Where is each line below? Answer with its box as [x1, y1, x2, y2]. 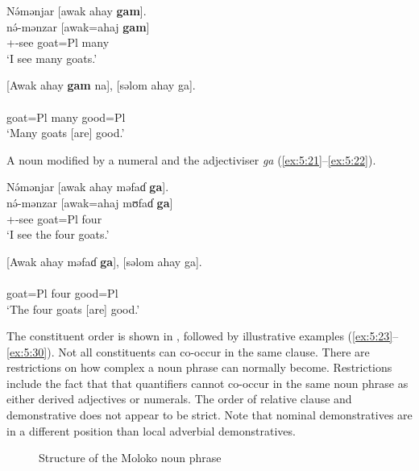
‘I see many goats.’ [6, 49, 97, 66]
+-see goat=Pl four [6, 210, 102, 227]
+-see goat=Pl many [6, 34, 110, 51]
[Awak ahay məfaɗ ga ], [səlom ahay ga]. [6, 252, 202, 269]
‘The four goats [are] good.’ [6, 300, 140, 317]
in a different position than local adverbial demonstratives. [6, 422, 296, 439]
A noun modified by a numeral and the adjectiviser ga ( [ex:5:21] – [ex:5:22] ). [6, 151, 376, 168]
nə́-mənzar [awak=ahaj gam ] [6, 18, 150, 35]
